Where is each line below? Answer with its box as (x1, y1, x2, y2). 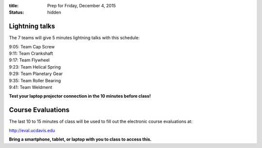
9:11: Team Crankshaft (9, 51, 53, 57)
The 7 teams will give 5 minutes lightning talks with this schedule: (9, 35, 140, 41)
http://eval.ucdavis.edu (9, 127, 55, 133)
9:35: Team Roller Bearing (9, 77, 61, 83)
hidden (47, 10, 62, 15)
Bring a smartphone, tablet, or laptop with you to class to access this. (9, 136, 152, 142)
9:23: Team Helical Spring (9, 64, 61, 70)
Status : (9, 10, 24, 15)
